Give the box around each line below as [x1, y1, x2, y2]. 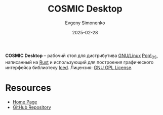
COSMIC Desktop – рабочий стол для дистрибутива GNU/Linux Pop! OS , [5, 52, 158, 60]
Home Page [12, 99, 37, 105]
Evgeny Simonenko [65, 20, 105, 26]
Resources [5, 82, 52, 93]
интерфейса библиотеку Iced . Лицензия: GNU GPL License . [5, 64, 133, 71]
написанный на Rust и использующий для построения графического [5, 59, 154, 65]
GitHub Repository [12, 104, 52, 110]
